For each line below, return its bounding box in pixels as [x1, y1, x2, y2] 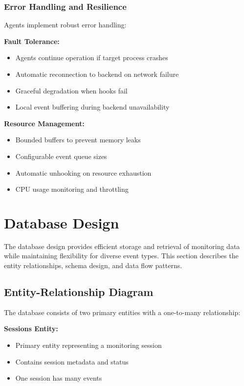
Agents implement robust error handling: [4, 20, 127, 30]
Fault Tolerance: [4, 36, 60, 46]
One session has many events [15, 373, 102, 383]
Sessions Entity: [4, 323, 58, 334]
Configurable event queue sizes [15, 151, 107, 161]
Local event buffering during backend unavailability [15, 102, 170, 112]
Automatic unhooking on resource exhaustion [15, 167, 152, 178]
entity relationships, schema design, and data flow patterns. [4, 260, 182, 271]
